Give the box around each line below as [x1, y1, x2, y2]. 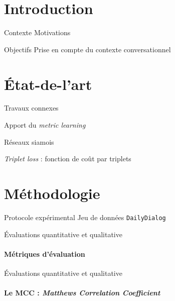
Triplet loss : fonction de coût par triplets [4, 153, 131, 164]
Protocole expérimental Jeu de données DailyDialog [4, 212, 166, 222]
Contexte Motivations [4, 27, 71, 38]
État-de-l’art [4, 73, 92, 94]
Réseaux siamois [4, 136, 54, 147]
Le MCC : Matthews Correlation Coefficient [4, 287, 160, 298]
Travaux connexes [4, 103, 59, 113]
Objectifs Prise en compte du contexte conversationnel [4, 44, 171, 54]
